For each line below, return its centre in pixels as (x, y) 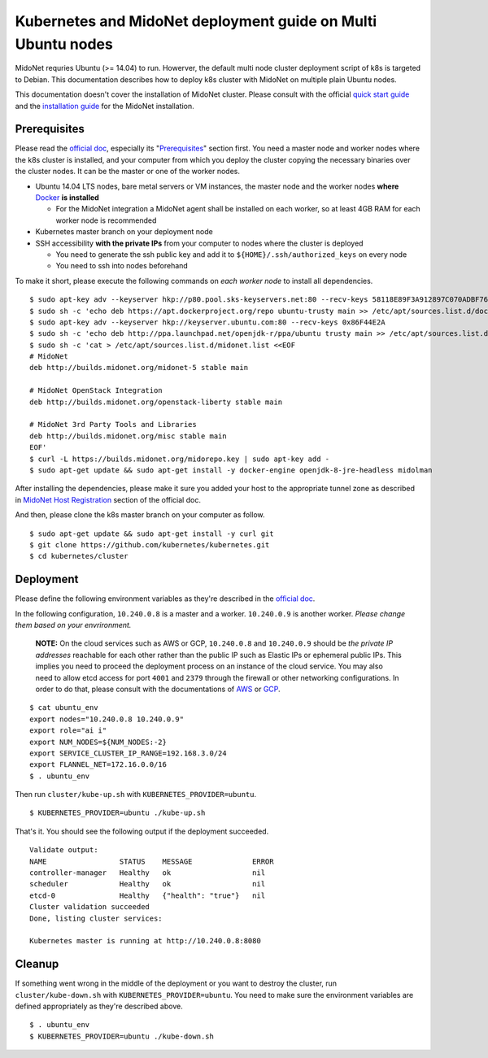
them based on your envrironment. (73, 625)
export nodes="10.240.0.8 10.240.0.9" (107, 719)
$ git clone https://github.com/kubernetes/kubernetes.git (150, 544)
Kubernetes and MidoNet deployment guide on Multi (196, 21)
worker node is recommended (106, 220)
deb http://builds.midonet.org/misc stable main (128, 436)
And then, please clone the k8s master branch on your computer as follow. (140, 515)
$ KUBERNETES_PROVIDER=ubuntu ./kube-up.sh (118, 813)
